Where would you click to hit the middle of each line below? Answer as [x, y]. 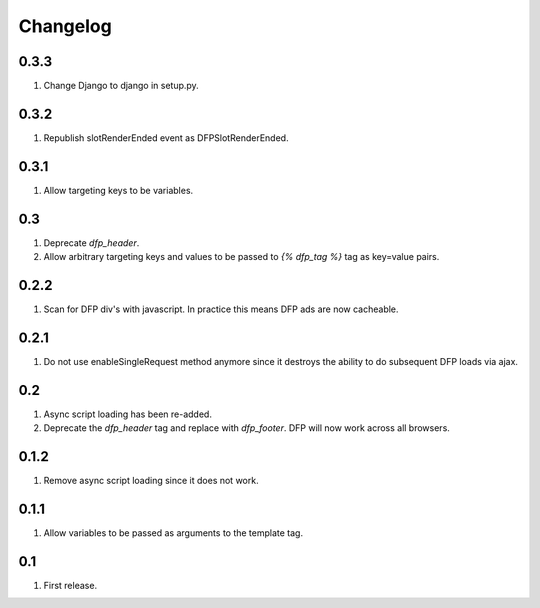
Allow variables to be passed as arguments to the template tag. [173, 533]
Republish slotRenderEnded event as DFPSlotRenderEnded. [166, 137]
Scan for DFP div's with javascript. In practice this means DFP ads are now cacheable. [221, 309]
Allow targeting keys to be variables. [118, 190]
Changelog [65, 26]
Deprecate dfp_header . [91, 242]
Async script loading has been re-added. [127, 414]
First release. [70, 585]
